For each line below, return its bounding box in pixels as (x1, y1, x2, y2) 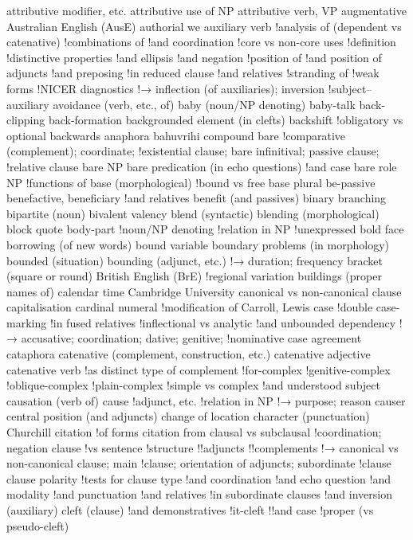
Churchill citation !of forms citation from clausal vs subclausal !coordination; (6, 424, 382, 440)
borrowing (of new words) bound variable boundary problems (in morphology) (6, 236, 390, 252)
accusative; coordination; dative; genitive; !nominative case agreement (21, 330, 362, 346)
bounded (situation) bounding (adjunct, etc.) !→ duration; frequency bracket (6, 252, 383, 268)
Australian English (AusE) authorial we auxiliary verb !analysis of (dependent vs (6, 18, 402, 34)
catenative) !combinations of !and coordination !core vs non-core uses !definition (6, 33, 396, 50)
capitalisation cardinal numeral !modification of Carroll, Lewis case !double (6, 299, 373, 315)
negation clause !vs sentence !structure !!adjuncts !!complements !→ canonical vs (6, 439, 399, 456)
